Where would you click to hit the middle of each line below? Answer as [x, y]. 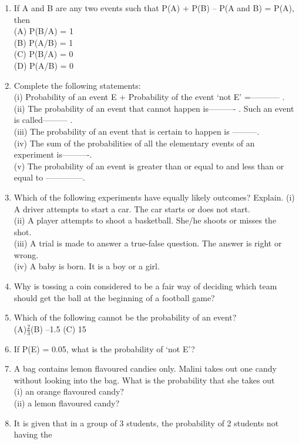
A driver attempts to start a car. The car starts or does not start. [132, 208]
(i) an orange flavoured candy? [69, 391]
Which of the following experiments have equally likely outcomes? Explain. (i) [154, 197]
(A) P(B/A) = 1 [43, 31]
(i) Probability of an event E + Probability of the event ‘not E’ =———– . [149, 97]
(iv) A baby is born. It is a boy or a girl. [87, 266]
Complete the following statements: [77, 85]
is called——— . [43, 120]
